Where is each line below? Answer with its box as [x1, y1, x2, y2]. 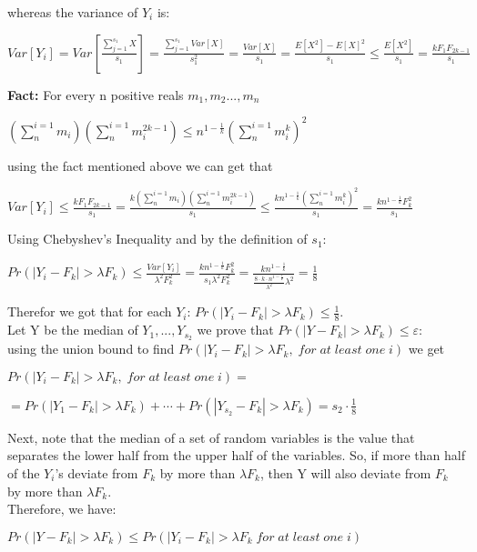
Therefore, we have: [7, 499, 117, 518]
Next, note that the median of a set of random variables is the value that [7, 427, 415, 447]
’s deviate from [55, 463, 138, 482]
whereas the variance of [7, 3, 138, 21]
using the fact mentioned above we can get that [7, 156, 273, 175]
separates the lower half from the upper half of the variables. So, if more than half [7, 446, 465, 465]
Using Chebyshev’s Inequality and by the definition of [7, 229, 308, 248]
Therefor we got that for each [7, 302, 172, 321]
